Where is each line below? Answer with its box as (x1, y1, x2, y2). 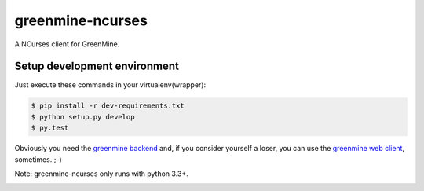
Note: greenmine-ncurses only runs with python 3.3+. (14, 169, 188, 178)
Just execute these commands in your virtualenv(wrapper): (14, 80, 207, 90)
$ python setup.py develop (31, 112, 135, 121)
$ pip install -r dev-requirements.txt (31, 101, 185, 110)
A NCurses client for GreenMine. (14, 39, 120, 49)
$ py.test (31, 123, 69, 133)
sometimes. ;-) (14, 154, 62, 164)
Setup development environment (14, 60, 180, 73)
